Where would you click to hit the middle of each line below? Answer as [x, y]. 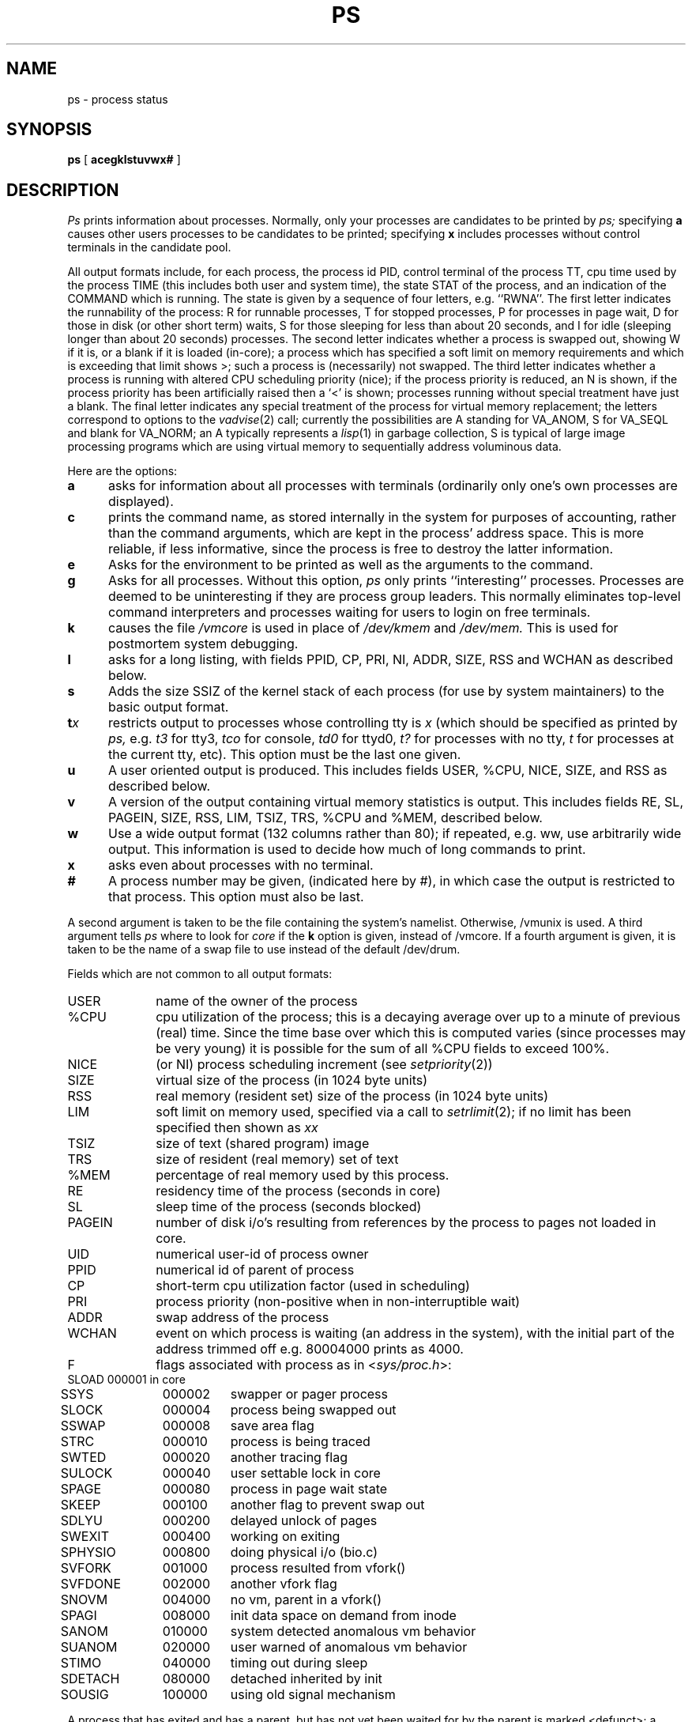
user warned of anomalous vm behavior [349, 1647]
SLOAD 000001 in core [126, 1380]
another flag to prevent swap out [327, 1505]
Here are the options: [122, 471]
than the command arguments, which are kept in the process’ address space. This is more [376, 533]
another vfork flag [284, 1584]
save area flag [272, 1426]
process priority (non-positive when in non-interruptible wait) [338, 1302]
